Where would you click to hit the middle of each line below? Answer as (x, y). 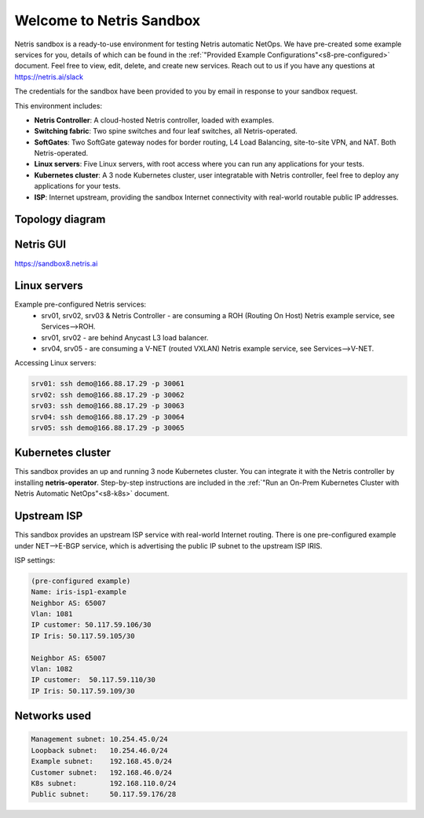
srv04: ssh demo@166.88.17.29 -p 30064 (108, 417)
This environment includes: (58, 105)
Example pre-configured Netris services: (80, 304)
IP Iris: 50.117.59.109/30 (83, 691)
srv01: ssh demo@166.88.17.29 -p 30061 (108, 384)
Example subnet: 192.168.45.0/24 (102, 761)
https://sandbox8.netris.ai (56, 263)
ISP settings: (35, 560)
